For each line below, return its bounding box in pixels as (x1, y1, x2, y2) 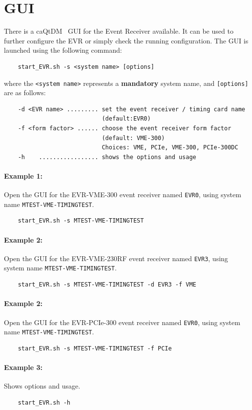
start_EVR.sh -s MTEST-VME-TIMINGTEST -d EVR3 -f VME (18, 281, 196, 288)
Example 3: (4, 362, 42, 372)
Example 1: (4, 170, 42, 181)
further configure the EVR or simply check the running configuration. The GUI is (4, 35, 249, 45)
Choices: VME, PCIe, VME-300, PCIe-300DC (102, 144, 238, 151)
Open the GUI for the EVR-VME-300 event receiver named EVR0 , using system (4, 189, 241, 200)
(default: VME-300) (102, 134, 165, 142)
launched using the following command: (4, 45, 122, 55)
